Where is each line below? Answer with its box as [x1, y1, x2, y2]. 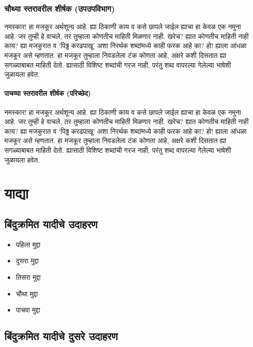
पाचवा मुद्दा [16, 305, 40, 315]
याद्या [4, 183, 29, 203]
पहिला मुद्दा [16, 239, 40, 249]
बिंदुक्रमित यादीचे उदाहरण [4, 216, 98, 231]
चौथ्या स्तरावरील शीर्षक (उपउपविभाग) [4, 2, 115, 14]
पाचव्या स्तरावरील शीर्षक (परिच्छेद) [4, 88, 91, 98]
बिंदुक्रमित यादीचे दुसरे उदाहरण [4, 329, 118, 344]
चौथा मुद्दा [16, 288, 38, 298]
